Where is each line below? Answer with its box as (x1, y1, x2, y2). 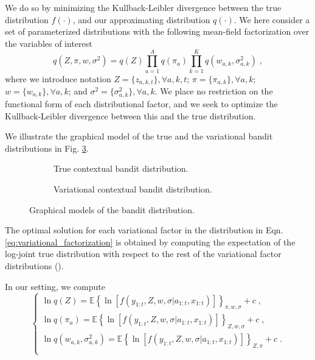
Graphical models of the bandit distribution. (29, 203, 195, 216)
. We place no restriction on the (154, 84, 273, 97)
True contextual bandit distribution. (54, 162, 189, 175)
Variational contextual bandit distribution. (54, 183, 212, 196)
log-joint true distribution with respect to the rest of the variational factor (5, 247, 282, 260)
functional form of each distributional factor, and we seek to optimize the (5, 97, 278, 110)
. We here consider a (234, 13, 310, 26)
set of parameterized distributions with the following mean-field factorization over (5, 25, 310, 38)
